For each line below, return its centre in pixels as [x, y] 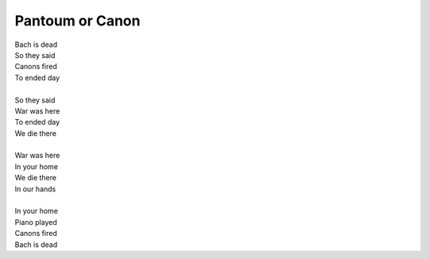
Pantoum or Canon [77, 21]
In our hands [35, 189]
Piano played [36, 222]
